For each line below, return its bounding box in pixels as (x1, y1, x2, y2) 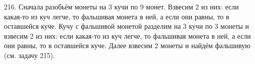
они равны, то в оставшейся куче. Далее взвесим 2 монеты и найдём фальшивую (4, 40, 251, 51)
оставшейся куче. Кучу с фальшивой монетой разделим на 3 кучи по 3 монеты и (4, 21, 249, 31)
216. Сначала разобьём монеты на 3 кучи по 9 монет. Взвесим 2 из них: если (4, 1, 239, 11)
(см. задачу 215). (4, 50, 55, 60)
